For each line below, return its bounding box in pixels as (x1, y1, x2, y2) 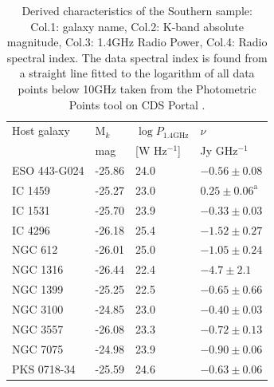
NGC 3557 (12, 320, 64, 337)
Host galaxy (12, 122, 70, 139)
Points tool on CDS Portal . (68, 96, 205, 113)
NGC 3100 (12, 301, 64, 317)
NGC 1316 (12, 261, 64, 278)
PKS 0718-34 (12, 360, 76, 377)
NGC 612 (12, 241, 58, 258)
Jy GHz (200, 142, 238, 159)
